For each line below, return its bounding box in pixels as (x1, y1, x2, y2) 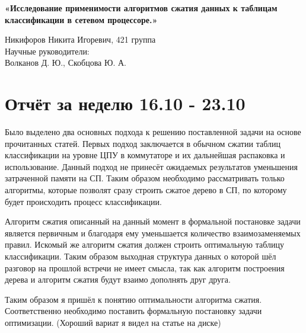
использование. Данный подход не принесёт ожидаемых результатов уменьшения (5, 160, 298, 172)
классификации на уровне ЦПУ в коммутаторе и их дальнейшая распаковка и (5, 149, 285, 161)
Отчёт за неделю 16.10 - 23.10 (5, 91, 246, 116)
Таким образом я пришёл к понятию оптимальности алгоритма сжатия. (5, 293, 262, 305)
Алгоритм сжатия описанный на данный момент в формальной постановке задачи (5, 215, 301, 228)
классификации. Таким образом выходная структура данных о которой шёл (5, 250, 276, 262)
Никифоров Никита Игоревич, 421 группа (5, 33, 156, 46)
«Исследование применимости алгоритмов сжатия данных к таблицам (5, 2, 278, 14)
